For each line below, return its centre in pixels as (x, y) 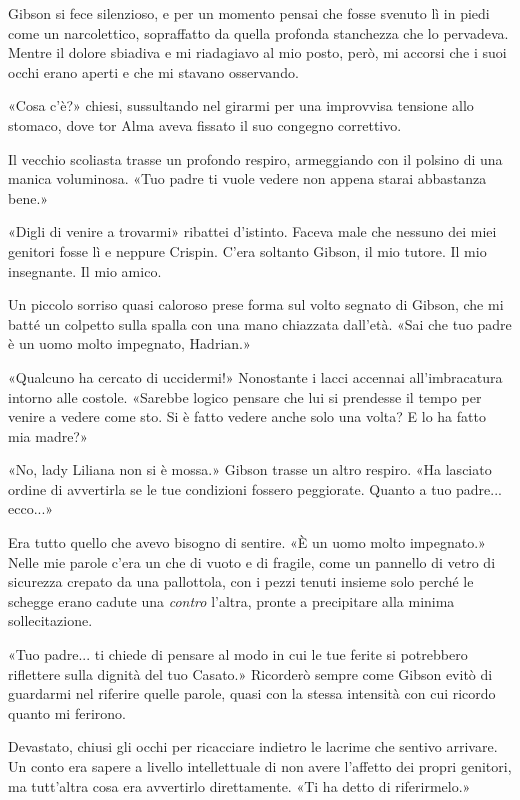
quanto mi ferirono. (67, 712)
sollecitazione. (50, 620)
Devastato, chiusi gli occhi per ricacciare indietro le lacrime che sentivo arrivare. (253, 746)
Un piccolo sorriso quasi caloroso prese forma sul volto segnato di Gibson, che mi (256, 304)
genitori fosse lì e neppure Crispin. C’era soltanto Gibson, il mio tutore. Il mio (247, 250)
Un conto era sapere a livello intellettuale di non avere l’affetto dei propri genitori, (260, 766)
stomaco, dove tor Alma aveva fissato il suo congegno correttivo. (205, 124)
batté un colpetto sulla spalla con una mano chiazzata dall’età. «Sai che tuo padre (260, 323)
